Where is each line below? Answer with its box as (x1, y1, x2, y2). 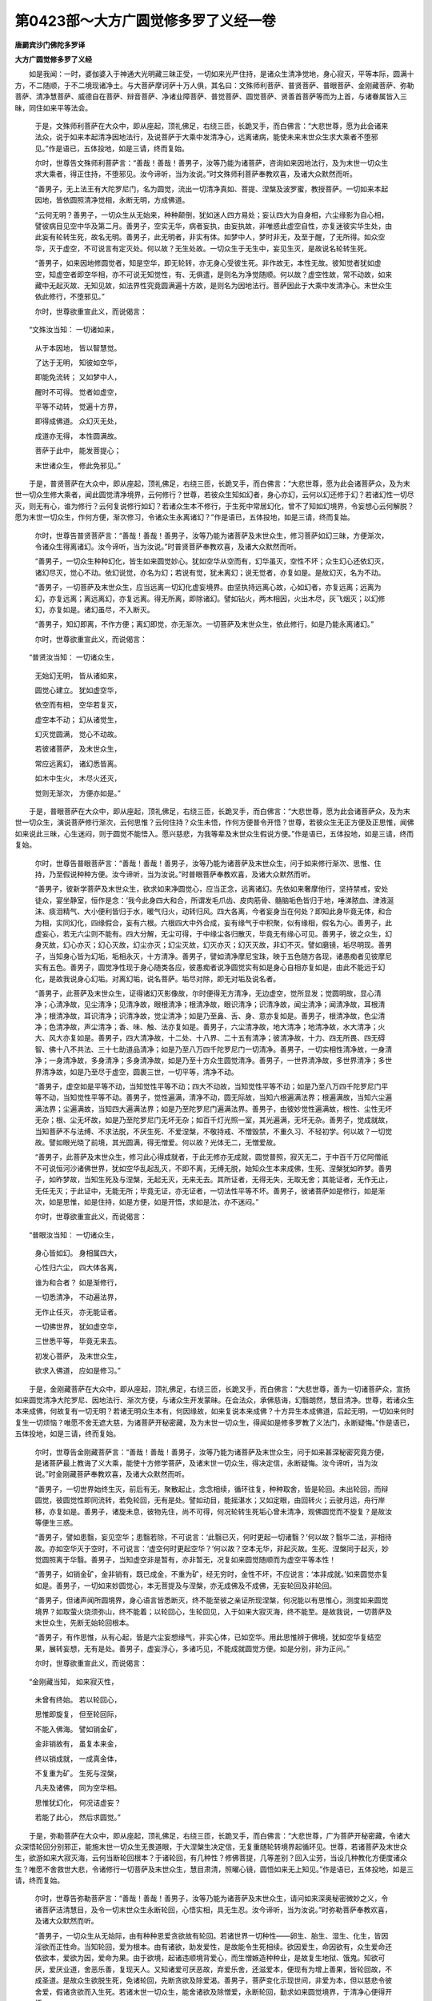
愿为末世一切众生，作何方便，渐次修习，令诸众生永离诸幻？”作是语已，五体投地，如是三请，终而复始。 (14, 512, 355, 522)
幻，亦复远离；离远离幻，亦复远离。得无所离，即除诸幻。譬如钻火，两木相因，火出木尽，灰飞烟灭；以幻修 (34, 593, 386, 604)
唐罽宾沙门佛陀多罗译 (14, 40, 86, 50)
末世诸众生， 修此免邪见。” (34, 460, 122, 470)
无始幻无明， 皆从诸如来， (34, 671, 122, 680)
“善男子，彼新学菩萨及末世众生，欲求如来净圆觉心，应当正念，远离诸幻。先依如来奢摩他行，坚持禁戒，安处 (34, 884, 389, 894)
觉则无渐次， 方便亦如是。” (34, 788, 122, 798)
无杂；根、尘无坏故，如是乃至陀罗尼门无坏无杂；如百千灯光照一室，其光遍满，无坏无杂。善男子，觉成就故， (34, 1115, 392, 1125)
